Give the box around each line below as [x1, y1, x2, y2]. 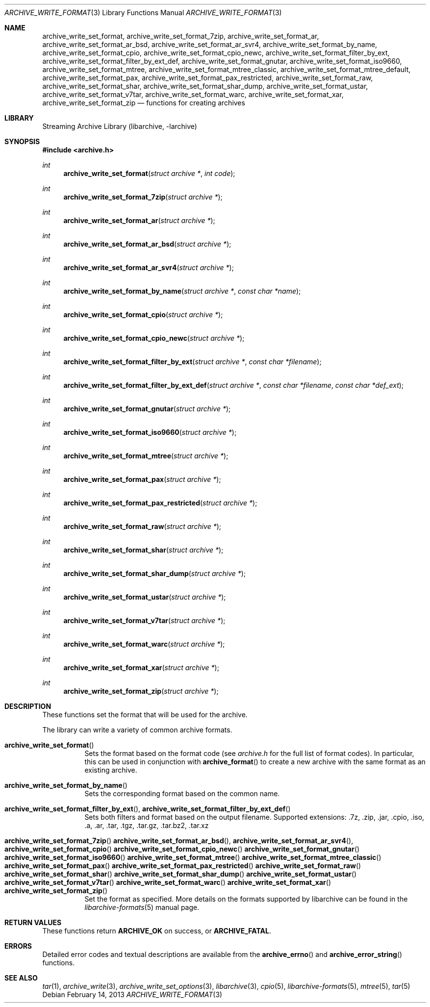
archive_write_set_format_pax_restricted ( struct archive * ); [63, 499, 257, 507]
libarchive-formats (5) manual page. [84, 903, 200, 911]
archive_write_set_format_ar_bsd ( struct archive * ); [63, 240, 231, 248]
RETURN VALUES [4, 918, 62, 927]
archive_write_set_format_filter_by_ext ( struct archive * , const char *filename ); [63, 357, 322, 366]
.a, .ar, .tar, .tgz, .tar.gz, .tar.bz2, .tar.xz [84, 821, 209, 830]
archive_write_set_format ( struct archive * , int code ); [63, 169, 235, 177]
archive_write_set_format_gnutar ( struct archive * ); [63, 404, 231, 413]
